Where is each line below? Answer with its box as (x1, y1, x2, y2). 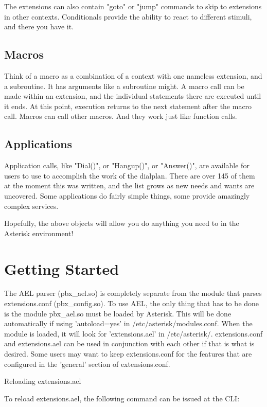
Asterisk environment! (4, 227, 74, 238)
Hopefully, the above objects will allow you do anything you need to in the (4, 218, 239, 228)
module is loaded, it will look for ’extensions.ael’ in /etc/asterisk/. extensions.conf (4, 328, 263, 339)
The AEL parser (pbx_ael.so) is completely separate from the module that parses (4, 288, 262, 298)
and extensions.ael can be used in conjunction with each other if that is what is (4, 338, 255, 349)
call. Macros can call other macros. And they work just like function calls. (4, 111, 237, 121)
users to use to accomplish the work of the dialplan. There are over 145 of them (4, 170, 255, 181)
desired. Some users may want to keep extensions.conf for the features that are (4, 348, 252, 359)
